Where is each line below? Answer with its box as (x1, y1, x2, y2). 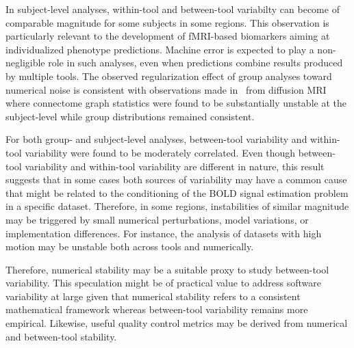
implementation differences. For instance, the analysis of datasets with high (5, 226, 322, 240)
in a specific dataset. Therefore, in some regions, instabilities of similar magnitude (5, 199, 349, 213)
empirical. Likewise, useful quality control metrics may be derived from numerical (5, 316, 348, 330)
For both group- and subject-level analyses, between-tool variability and (5, 132, 307, 146)
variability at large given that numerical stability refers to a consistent (5, 289, 301, 303)
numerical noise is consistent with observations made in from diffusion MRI (5, 82, 327, 96)
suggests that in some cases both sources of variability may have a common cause (5, 172, 347, 187)
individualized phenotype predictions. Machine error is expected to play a (5, 42, 314, 56)
